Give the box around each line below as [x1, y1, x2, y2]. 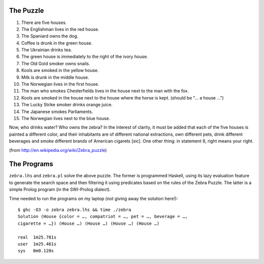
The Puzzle [9, 6, 44, 15]
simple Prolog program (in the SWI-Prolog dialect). [9, 187, 111, 192]
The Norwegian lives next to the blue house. [21, 115, 110, 121]
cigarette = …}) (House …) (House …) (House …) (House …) [18, 220, 160, 226]
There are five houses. [21, 20, 67, 25]
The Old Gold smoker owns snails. [21, 60, 90, 66]
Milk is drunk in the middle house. [21, 74, 89, 80]
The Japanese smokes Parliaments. [21, 108, 93, 115]
